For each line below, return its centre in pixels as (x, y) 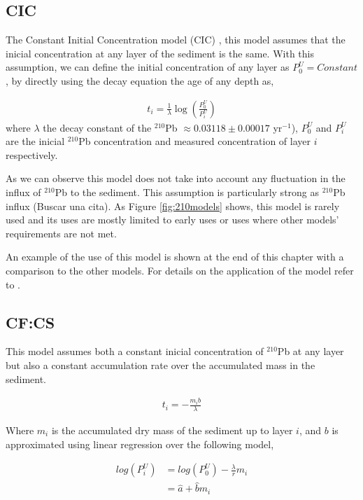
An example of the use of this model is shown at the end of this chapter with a (175, 257)
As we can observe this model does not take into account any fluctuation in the (176, 178)
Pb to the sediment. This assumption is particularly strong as (187, 192)
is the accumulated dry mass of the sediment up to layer (172, 430)
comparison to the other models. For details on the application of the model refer (180, 270)
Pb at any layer (311, 351)
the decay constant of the (97, 127)
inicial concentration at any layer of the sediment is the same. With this (160, 53)
